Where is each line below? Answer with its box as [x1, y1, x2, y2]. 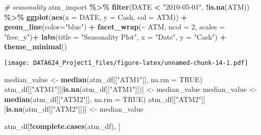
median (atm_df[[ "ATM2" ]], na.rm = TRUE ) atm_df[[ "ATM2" [4, 93, 201, 104]
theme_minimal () [4, 41, 67, 52]
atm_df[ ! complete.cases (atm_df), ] [4, 121, 121, 131]
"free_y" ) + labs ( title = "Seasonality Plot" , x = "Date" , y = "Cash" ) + [4, 31, 226, 42]
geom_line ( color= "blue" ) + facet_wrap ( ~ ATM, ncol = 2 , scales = [4, 21, 225, 32]
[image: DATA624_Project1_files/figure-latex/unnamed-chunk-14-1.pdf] [4, 59, 248, 66]
